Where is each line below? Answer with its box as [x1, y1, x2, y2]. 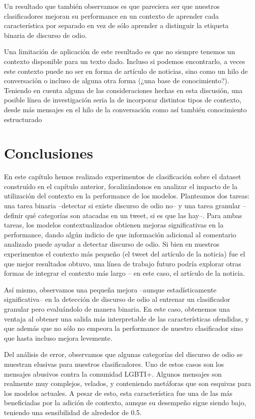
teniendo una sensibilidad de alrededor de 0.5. [4, 407, 142, 417]
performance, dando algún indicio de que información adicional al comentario [4, 229, 236, 239]
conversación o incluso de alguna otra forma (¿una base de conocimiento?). [4, 75, 229, 86]
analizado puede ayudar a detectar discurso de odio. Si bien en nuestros [4, 239, 220, 249]
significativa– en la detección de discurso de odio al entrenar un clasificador [4, 294, 230, 304]
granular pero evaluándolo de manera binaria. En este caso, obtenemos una [4, 303, 230, 314]
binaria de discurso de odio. [4, 30, 87, 40]
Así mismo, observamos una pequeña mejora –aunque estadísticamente [4, 284, 217, 294]
